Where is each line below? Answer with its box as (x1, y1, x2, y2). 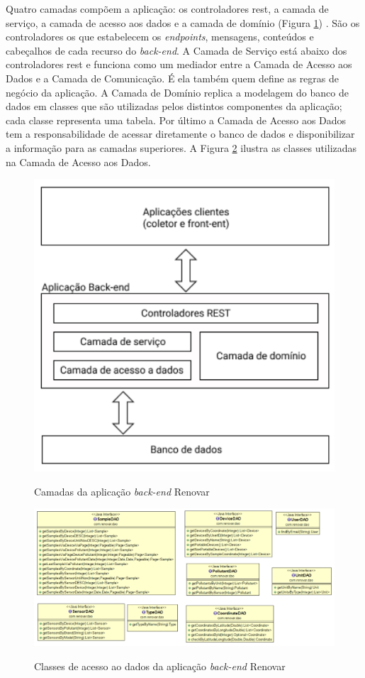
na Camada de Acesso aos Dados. (6, 154, 151, 169)
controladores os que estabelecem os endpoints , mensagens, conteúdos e (6, 29, 314, 44)
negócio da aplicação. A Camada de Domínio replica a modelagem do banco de (6, 84, 349, 99)
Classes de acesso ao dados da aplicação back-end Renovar (34, 659, 286, 674)
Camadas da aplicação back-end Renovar (34, 483, 210, 498)
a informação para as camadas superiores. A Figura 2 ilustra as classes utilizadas (6, 140, 357, 155)
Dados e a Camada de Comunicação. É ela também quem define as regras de (6, 70, 339, 85)
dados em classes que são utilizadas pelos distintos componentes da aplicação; (6, 99, 342, 114)
